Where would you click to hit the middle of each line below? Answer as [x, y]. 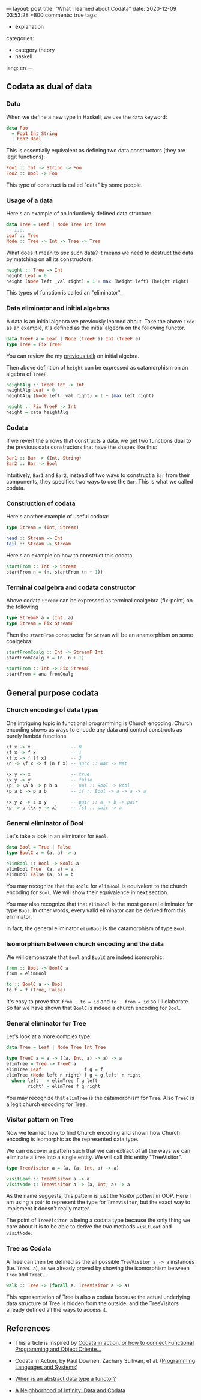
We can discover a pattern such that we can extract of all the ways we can [98, 1150]
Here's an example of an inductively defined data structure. [79, 214]
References [28, 1328]
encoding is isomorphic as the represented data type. [73, 1139]
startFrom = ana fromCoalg [40, 674]
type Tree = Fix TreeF [34, 344]
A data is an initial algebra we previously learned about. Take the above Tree [100, 321]
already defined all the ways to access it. [57, 1309]
